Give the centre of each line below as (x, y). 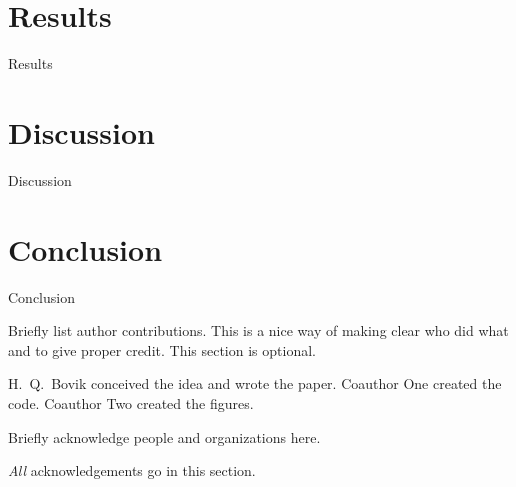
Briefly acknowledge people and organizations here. (164, 436)
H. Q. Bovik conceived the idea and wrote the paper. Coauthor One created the (255, 383)
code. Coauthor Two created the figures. (131, 402)
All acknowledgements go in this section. (132, 470)
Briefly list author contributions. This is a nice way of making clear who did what (258, 330)
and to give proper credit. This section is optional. (162, 349)
